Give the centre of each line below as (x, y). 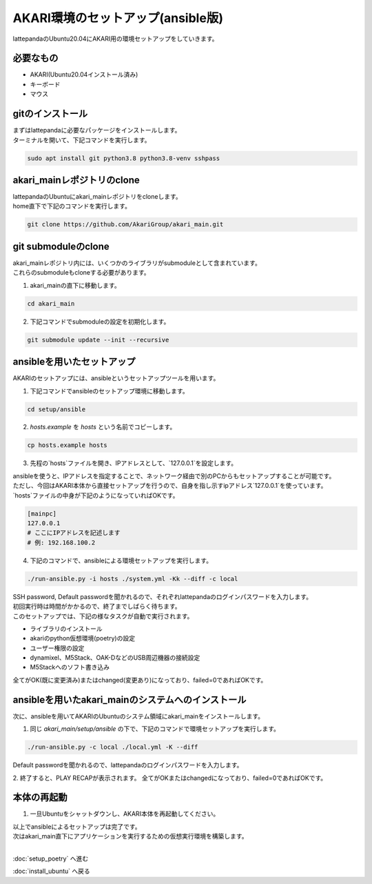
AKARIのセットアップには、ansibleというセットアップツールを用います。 (116, 378)
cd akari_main (51, 303)
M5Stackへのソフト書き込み (70, 667)
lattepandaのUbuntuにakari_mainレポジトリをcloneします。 (97, 197)
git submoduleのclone (61, 246)
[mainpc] (42, 513)
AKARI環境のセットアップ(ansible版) (118, 18)
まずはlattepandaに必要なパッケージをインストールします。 (97, 130)
